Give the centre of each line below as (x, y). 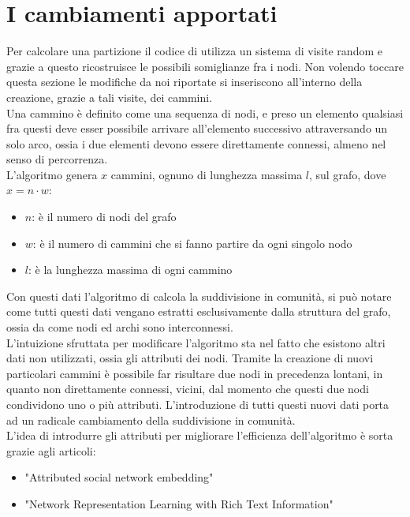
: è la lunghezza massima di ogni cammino (130, 270)
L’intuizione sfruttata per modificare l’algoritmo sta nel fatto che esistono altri (196, 342)
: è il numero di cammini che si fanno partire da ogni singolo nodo (192, 243)
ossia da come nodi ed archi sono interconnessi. (120, 327)
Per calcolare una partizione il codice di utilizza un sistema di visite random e (194, 51)
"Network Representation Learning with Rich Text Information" (179, 503)
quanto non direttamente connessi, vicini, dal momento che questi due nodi (188, 389)
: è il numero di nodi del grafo (104, 217)
